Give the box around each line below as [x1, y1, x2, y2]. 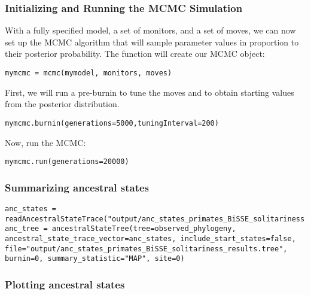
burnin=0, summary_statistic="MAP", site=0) [5, 254, 185, 263]
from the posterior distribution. [5, 98, 120, 110]
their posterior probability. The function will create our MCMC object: [5, 47, 265, 60]
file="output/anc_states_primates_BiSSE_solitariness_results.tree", [5, 244, 288, 253]
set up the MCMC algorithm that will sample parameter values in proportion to [5, 35, 299, 48]
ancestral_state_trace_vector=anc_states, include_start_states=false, [5, 234, 296, 243]
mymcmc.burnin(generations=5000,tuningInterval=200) [5, 118, 219, 127]
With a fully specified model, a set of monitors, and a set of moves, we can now [5, 24, 296, 37]
